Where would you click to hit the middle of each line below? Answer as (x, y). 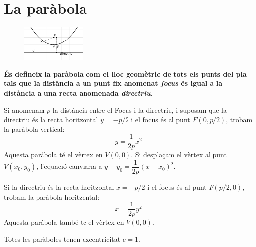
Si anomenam (24, 109)
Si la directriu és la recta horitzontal (59, 187)
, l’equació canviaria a (69, 166)
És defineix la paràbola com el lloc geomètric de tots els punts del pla (125, 73)
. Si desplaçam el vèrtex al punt (179, 154)
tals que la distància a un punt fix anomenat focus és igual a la (113, 83)
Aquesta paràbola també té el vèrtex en (64, 222)
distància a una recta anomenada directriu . (78, 93)
